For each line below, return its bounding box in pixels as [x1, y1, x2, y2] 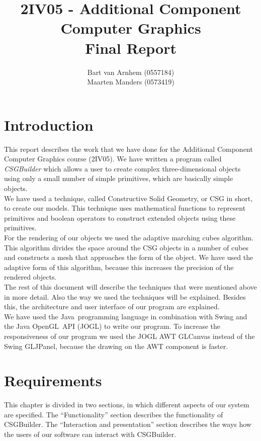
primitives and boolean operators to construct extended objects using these [4, 212, 236, 223]
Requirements [4, 370, 102, 391]
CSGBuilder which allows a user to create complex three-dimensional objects [4, 163, 241, 173]
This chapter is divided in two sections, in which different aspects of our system [4, 399, 249, 410]
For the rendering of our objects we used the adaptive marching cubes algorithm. [4, 232, 254, 242]
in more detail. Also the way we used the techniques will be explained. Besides [4, 291, 246, 302]
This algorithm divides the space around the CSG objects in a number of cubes [4, 242, 248, 252]
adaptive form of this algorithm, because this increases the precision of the [4, 261, 234, 272]
